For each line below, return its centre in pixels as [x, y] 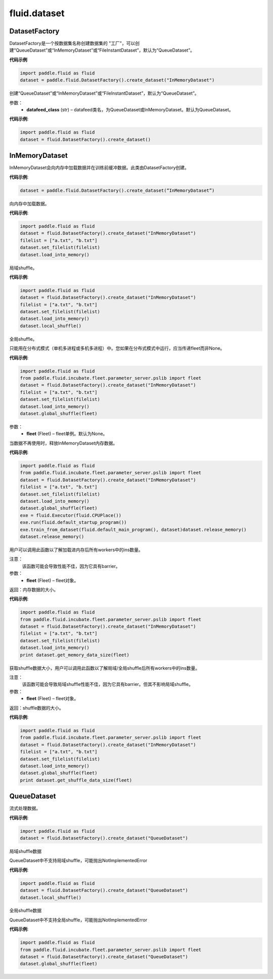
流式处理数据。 [25, 808]
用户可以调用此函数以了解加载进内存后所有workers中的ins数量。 [76, 550]
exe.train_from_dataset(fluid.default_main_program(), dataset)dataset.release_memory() [133, 529]
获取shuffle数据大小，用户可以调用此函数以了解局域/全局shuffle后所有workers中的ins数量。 [105, 668]
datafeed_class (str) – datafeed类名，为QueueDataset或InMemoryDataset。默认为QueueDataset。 [130, 109]
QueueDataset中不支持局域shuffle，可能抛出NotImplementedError [78, 861]
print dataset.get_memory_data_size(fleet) [75, 655]
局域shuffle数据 [26, 851]
